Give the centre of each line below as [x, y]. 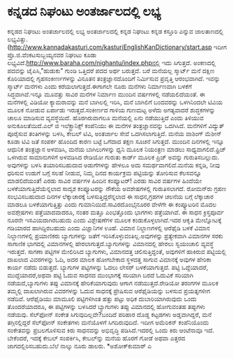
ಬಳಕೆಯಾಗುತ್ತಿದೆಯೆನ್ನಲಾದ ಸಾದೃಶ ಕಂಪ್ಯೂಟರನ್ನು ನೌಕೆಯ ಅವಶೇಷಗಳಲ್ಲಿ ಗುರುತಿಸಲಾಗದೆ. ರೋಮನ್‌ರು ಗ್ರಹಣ [117, 188]
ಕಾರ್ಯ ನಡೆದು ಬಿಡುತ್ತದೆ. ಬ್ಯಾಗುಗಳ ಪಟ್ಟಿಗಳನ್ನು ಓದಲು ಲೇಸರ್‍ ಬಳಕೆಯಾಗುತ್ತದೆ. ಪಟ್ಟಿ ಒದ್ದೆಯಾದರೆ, [108, 267]
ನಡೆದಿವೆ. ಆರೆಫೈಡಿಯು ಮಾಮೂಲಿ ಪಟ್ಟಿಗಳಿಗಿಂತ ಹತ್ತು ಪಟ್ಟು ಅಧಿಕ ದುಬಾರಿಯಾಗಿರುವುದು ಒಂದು [102, 299]
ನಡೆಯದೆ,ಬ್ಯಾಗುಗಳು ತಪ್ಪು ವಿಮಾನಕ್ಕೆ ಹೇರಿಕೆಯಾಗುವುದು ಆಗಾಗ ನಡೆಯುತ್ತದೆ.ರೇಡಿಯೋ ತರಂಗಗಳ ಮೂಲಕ [113, 282]
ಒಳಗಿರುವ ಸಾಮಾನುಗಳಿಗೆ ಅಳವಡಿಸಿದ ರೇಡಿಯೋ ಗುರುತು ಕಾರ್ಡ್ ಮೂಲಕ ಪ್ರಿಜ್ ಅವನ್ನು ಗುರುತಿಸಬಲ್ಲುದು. [114, 157]
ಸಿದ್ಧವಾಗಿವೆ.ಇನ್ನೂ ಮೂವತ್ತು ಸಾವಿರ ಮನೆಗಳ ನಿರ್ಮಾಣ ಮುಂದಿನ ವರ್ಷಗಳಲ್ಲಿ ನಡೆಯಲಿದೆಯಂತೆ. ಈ [106, 94]
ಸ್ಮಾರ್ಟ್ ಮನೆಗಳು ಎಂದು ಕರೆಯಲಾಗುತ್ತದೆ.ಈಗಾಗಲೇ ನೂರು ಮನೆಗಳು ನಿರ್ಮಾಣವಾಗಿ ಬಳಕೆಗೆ [100, 86]
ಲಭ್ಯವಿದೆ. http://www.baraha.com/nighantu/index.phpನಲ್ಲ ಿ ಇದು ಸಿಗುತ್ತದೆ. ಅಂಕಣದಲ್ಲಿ [112, 62]
